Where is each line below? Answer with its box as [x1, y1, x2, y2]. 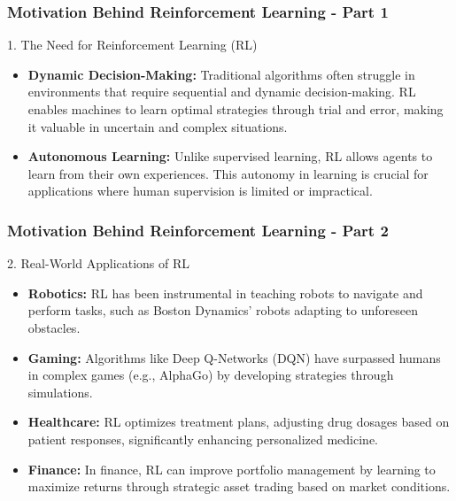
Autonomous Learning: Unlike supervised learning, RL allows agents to [27, 147, 433, 166]
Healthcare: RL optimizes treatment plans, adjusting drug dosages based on [27, 412, 450, 431]
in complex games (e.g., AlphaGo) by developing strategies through [27, 366, 394, 384]
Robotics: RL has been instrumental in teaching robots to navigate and [27, 283, 423, 302]
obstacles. [27, 318, 81, 336]
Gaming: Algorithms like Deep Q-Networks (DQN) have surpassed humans [27, 348, 441, 366]
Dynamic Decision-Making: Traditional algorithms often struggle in [27, 65, 415, 83]
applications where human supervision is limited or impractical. [27, 181, 373, 200]
